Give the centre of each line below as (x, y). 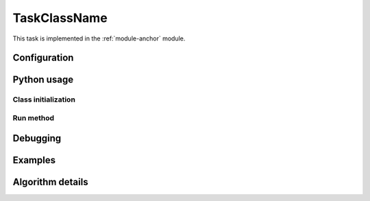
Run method (34, 118)
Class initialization (44, 99)
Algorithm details (50, 182)
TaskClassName (60, 18)
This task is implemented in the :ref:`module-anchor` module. (99, 38)
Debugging (37, 138)
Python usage (43, 80)
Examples (34, 160)
